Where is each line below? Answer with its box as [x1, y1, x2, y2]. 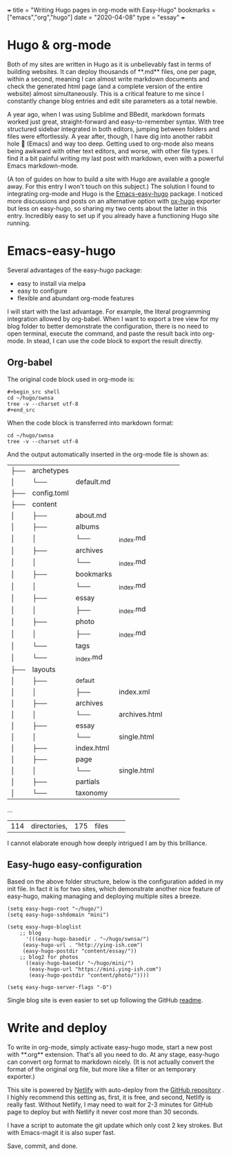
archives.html [119, 709, 163, 719]
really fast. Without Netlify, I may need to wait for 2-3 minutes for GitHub [7, 1100, 213, 1109]
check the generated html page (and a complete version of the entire [7, 82, 203, 90]
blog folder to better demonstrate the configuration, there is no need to [7, 322, 209, 330]
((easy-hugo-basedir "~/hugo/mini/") [25, 960, 134, 966]
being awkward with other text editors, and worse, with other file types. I [7, 146, 214, 155]
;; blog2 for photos [19, 953, 79, 960]
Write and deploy [7, 1020, 108, 1036]
